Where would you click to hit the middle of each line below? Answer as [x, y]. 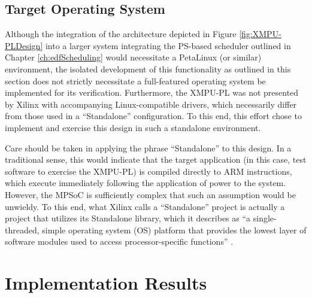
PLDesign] [24, 45]
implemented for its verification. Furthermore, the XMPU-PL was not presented [152, 92]
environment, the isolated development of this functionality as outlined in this [148, 69]
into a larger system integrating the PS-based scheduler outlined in [168, 45]
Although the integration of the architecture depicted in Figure [121, 34]
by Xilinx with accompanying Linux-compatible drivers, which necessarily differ [151, 104]
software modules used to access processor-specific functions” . [119, 241]
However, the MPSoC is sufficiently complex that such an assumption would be [150, 194]
